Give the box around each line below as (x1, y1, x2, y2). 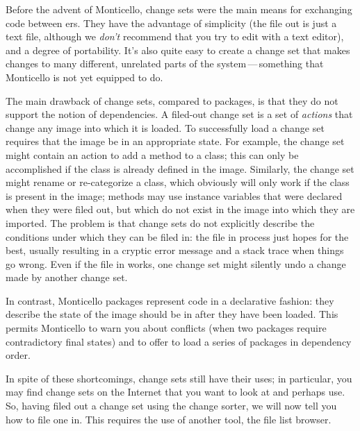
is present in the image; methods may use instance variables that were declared (6, 188, 343, 203)
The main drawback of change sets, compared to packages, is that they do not (6, 93, 338, 108)
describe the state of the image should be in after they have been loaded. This (6, 307, 338, 321)
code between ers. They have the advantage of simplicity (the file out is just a (6, 15, 337, 30)
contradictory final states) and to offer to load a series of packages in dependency (6, 334, 352, 348)
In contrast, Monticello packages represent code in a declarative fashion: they (6, 293, 334, 307)
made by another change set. (6, 270, 128, 285)
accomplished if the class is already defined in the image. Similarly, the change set (6, 161, 354, 176)
